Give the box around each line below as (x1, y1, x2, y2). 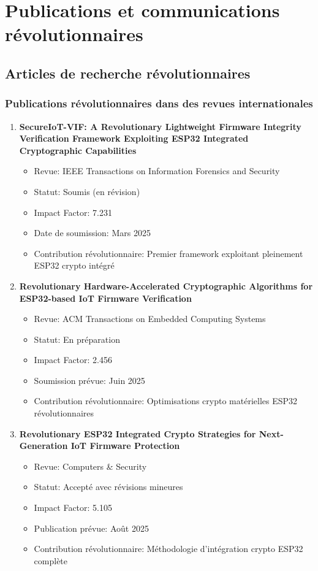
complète (34, 554, 68, 567)
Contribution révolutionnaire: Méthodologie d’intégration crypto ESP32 (34, 542, 303, 555)
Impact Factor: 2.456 (34, 353, 112, 366)
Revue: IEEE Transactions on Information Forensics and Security (34, 164, 280, 177)
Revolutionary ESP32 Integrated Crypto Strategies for (19, 427, 256, 440)
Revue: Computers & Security (34, 459, 147, 472)
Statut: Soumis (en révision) (34, 185, 140, 197)
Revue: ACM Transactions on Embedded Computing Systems (34, 312, 266, 325)
